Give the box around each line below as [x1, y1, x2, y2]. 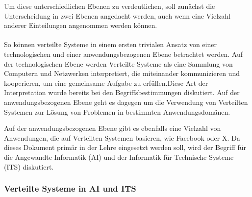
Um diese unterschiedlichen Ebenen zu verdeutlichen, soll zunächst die [4, 1, 215, 11]
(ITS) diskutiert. [4, 161, 54, 172]
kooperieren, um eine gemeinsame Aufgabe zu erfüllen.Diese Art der [4, 77, 208, 88]
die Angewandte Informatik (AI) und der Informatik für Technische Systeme [4, 151, 234, 162]
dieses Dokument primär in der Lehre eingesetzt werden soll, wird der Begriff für [4, 142, 246, 152]
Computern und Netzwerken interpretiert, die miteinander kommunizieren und [4, 68, 240, 78]
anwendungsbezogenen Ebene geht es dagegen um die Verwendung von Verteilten [4, 97, 248, 107]
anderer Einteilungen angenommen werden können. [4, 20, 157, 30]
